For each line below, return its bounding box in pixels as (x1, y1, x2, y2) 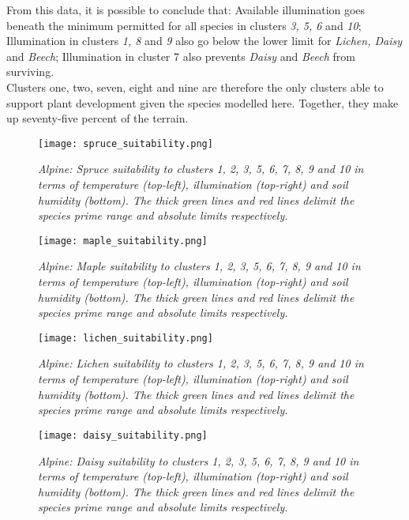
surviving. (6, 63, 54, 80)
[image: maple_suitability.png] (38, 235, 208, 247)
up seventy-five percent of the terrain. (6, 110, 189, 126)
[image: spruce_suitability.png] (38, 138, 213, 149)
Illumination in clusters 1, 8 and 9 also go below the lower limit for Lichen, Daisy (6, 32, 402, 49)
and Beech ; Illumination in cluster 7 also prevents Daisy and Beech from (6, 47, 355, 64)
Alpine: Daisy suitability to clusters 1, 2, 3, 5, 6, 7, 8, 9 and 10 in (38, 452, 359, 469)
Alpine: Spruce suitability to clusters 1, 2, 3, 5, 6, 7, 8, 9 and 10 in (38, 160, 364, 177)
